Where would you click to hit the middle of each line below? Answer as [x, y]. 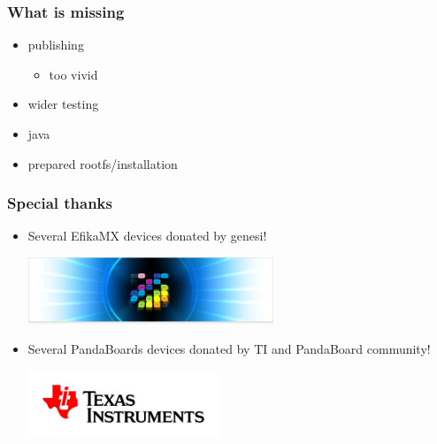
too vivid [73, 74]
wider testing [63, 104]
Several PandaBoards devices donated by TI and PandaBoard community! [229, 349]
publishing [56, 45]
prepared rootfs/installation [103, 163]
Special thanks [60, 203]
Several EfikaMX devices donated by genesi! [147, 236]
